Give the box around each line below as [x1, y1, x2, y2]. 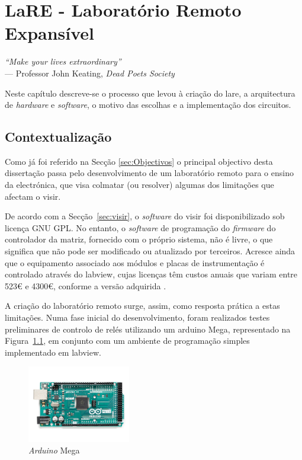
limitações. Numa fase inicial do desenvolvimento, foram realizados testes [5, 311, 270, 324]
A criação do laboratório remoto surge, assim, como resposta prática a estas [5, 299, 280, 312]
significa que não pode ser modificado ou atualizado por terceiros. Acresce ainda [5, 245, 295, 257]
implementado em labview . [5, 346, 101, 358]
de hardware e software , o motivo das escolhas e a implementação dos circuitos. [5, 98, 291, 111]
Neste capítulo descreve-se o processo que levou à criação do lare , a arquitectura [5, 87, 295, 99]
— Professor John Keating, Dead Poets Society [5, 66, 175, 79]
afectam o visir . [5, 190, 61, 202]
